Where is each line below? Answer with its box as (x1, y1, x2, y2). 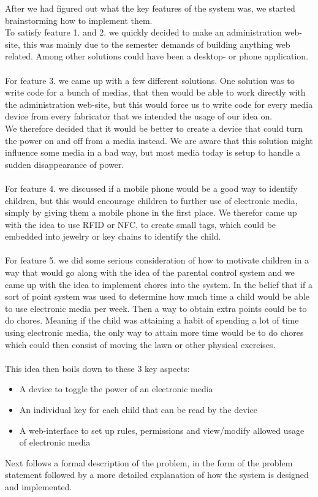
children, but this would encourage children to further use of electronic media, (5, 194, 298, 207)
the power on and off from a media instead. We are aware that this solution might (5, 134, 313, 146)
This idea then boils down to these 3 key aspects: (5, 362, 190, 374)
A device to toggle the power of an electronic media (19, 382, 213, 395)
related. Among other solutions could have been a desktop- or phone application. (5, 50, 309, 63)
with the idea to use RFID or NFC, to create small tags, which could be (5, 218, 276, 230)
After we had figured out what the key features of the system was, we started (5, 2, 295, 14)
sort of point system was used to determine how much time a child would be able (5, 290, 310, 303)
